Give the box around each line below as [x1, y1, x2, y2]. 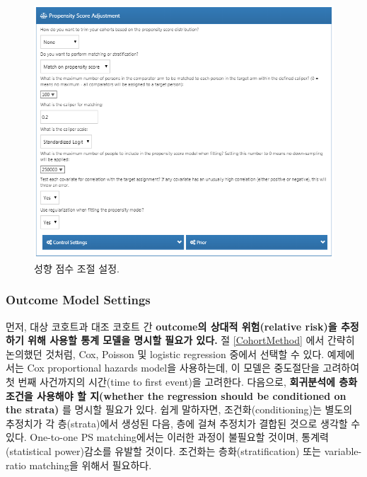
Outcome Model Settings [6, 291, 151, 309]
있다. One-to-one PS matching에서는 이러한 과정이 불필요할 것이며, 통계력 [6, 430, 329, 444]
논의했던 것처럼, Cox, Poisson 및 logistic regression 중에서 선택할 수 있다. [6, 346, 325, 361]
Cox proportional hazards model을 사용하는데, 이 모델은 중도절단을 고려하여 [27, 360, 360, 375]
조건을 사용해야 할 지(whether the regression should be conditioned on [6, 388, 346, 403]
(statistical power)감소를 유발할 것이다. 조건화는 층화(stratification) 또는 [6, 443, 321, 458]
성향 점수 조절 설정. [34, 260, 120, 275]
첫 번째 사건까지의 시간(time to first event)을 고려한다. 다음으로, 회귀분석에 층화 [6, 374, 358, 389]
